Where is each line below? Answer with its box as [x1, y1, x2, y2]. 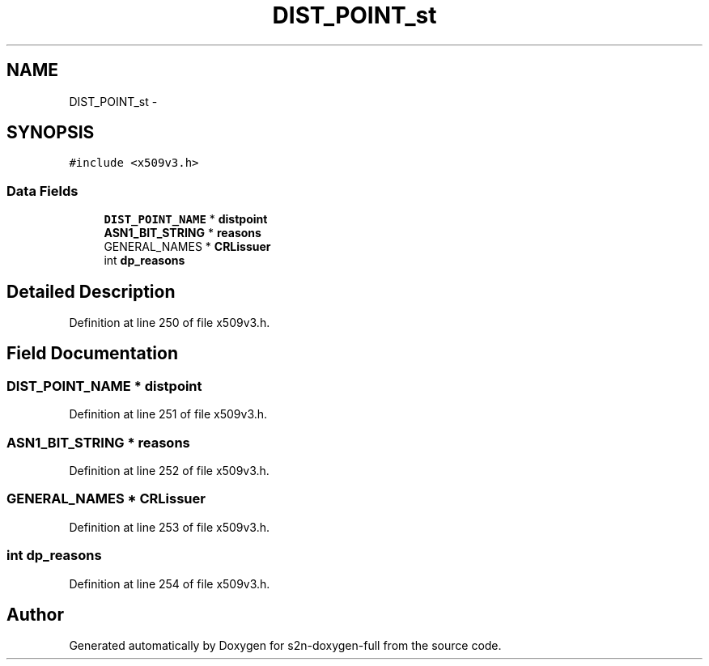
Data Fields [6, 182, 79, 199]
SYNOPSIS [6, 122, 95, 143]
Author [6, 604, 64, 625]
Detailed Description [6, 281, 176, 302]
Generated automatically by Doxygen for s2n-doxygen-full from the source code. [69, 638, 502, 653]
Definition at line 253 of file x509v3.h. [69, 520, 270, 534]
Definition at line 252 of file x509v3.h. [69, 464, 270, 477]
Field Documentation [6, 343, 178, 364]
